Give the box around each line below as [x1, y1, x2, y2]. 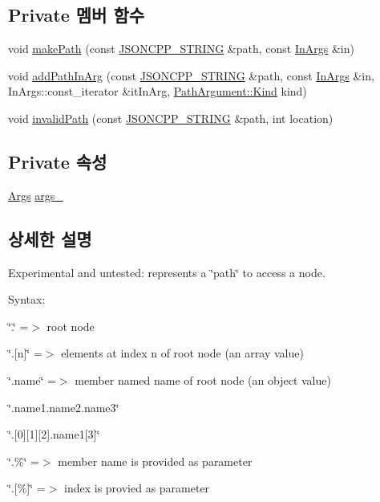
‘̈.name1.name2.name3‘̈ [8, 398, 119, 415]
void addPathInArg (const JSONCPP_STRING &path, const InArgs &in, [8, 67, 374, 84]
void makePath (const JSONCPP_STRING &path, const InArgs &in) [8, 40, 354, 57]
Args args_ [8, 186, 63, 203]
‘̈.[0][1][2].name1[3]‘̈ [8, 426, 100, 443]
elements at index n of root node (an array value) [61, 345, 304, 361]
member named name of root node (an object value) [75, 371, 331, 388]
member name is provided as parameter [58, 452, 253, 469]
